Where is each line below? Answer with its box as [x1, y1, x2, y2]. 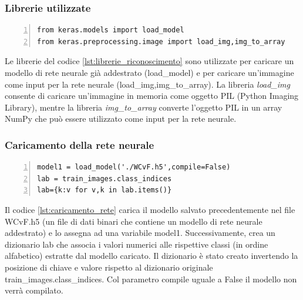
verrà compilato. [5, 284, 63, 296]
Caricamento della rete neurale [5, 137, 154, 152]
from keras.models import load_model [37, 26, 184, 35]
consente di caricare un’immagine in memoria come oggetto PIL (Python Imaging [5, 89, 299, 102]
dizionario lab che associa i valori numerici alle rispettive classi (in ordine [5, 238, 268, 250]
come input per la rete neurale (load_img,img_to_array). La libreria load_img [5, 78, 290, 90]
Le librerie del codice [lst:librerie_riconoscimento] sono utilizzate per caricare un [5, 55, 294, 67]
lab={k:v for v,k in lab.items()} [37, 186, 172, 195]
